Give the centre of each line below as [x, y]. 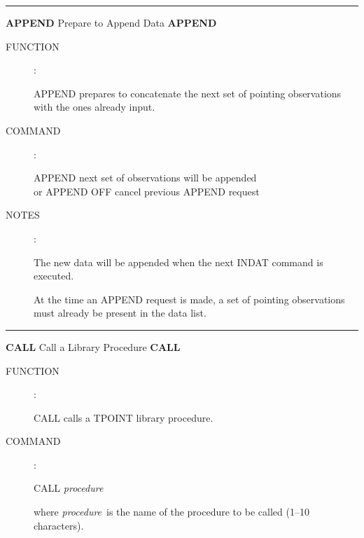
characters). [59, 525]
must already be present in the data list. [120, 313]
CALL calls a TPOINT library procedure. [124, 417]
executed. [54, 276]
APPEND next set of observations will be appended [145, 178]
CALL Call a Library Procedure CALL [93, 346]
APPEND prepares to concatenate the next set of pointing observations [188, 93]
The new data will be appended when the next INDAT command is [178, 262]
